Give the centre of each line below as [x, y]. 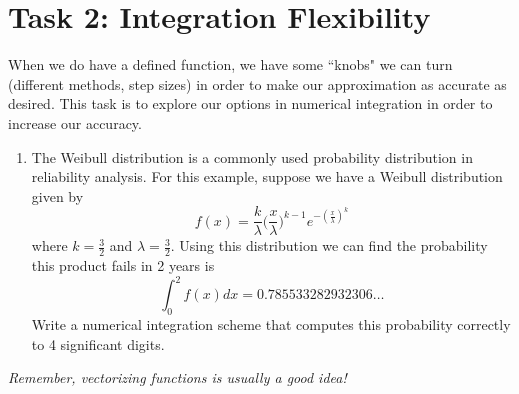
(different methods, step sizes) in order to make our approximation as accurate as [257, 83]
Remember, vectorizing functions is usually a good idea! [177, 377]
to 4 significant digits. [98, 343]
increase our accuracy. [75, 122]
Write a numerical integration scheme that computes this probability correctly [271, 324]
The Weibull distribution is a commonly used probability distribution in [252, 156]
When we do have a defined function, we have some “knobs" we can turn [230, 64]
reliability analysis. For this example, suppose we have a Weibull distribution [267, 176]
